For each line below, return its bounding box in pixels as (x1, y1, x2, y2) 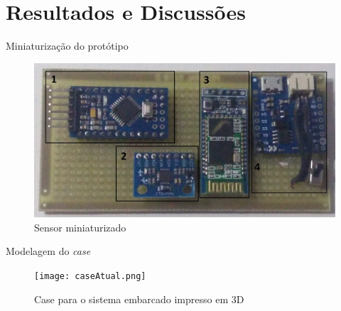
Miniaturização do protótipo (6, 38, 129, 53)
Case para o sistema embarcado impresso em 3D (34, 291, 244, 306)
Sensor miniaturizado (34, 219, 126, 234)
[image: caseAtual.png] (34, 271, 146, 281)
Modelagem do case (6, 244, 91, 258)
